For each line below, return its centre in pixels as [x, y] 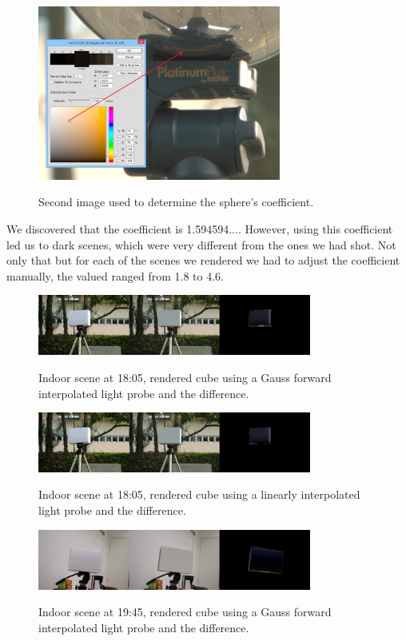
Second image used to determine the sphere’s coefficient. [176, 202]
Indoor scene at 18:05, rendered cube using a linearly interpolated [199, 494]
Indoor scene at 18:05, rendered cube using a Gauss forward [185, 377]
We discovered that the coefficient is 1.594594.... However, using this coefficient [200, 228]
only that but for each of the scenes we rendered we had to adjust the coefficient [203, 260]
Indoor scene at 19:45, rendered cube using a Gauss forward [185, 612]
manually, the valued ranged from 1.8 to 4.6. [115, 275]
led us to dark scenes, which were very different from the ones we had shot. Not [201, 244]
